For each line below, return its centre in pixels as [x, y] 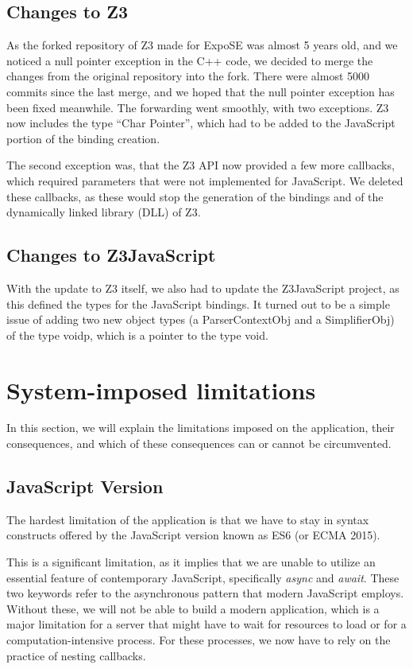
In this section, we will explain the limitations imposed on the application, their [201, 428]
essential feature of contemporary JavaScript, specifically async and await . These [203, 577]
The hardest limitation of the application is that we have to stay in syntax [188, 519]
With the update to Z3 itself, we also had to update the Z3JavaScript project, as [203, 288]
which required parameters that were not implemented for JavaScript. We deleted [205, 180]
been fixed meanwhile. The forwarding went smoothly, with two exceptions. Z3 [198, 107]
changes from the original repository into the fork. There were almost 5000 [188, 76]
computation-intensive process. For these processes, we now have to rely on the [199, 639]
